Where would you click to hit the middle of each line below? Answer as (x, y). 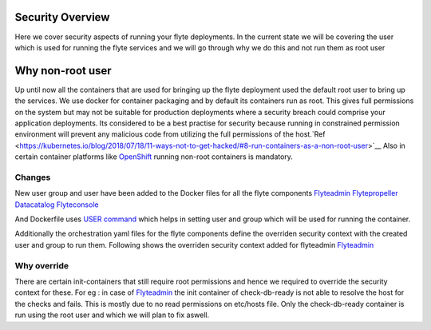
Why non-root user (63, 71)
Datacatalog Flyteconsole (57, 205)
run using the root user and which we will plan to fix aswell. (112, 315)
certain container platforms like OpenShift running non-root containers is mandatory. (154, 157)
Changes (33, 177)
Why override (42, 265)
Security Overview (62, 17)
